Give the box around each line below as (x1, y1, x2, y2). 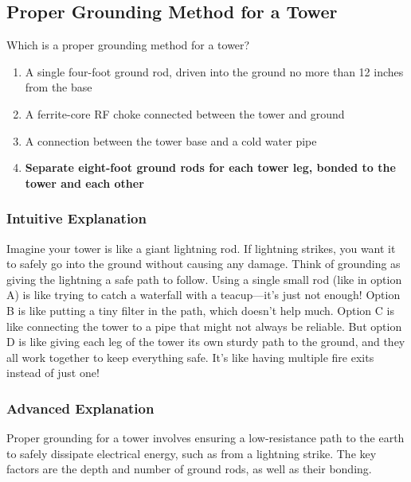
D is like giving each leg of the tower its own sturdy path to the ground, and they (6, 333, 405, 350)
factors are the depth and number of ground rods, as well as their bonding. (6, 461, 372, 477)
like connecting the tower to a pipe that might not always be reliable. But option (6, 317, 402, 334)
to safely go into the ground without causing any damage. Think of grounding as (6, 255, 401, 272)
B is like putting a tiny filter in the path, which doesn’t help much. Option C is (6, 301, 394, 318)
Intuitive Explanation (6, 208, 147, 228)
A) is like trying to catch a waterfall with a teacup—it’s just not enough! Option (6, 286, 401, 303)
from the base (25, 79, 92, 95)
